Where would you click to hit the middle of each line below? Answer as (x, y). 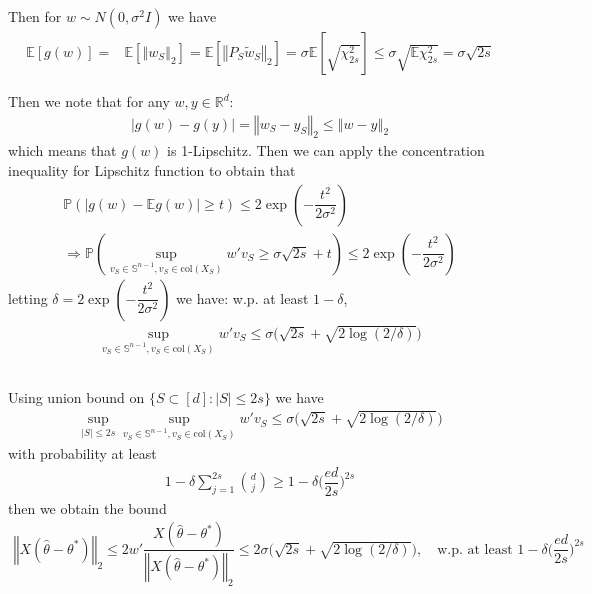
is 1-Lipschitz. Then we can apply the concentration (326, 150)
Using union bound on (76, 396)
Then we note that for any (89, 101)
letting (28, 297)
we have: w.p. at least (242, 297)
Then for (35, 16)
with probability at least (82, 453)
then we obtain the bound (87, 507)
